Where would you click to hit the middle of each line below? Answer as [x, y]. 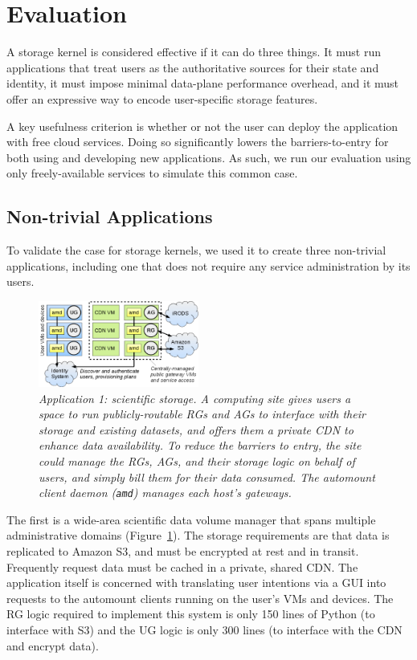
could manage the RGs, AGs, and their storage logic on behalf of [197, 461]
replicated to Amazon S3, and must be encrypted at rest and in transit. [183, 551]
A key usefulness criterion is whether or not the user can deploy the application [202, 126]
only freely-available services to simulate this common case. [152, 173]
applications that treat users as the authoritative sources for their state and [193, 67]
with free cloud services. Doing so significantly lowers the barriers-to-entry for [198, 142]
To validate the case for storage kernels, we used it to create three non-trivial [196, 250]
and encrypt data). [53, 645]
